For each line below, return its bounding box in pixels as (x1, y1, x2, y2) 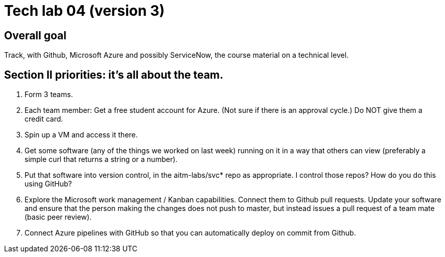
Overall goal (4, 29, 66, 42)
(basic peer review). (25, 213, 92, 222)
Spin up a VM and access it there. (25, 130, 138, 139)
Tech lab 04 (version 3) (4, 2, 165, 19)
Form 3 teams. (25, 90, 73, 99)
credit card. (25, 114, 63, 124)
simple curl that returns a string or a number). (25, 155, 178, 164)
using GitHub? (25, 179, 72, 189)
